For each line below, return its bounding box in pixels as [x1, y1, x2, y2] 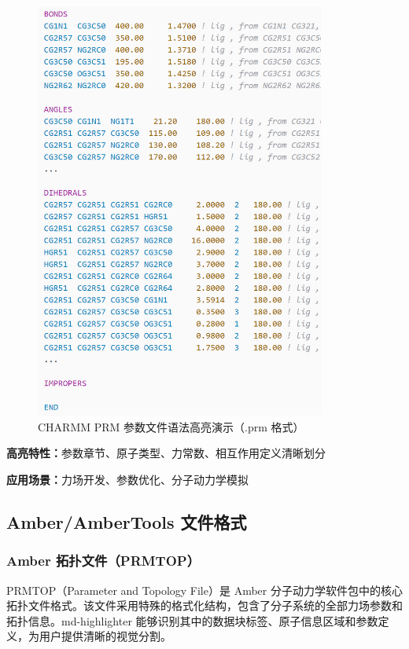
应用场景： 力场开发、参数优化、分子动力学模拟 [6, 471, 249, 488]
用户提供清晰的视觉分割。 [39, 628, 171, 644]
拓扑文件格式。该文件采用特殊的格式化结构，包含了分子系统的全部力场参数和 [6, 597, 403, 614]
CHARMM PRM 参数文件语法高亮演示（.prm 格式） [38, 418, 304, 434]
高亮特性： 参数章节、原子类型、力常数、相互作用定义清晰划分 [6, 445, 326, 461]
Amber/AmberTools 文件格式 [6, 510, 247, 533]
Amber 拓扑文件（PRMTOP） [6, 551, 201, 570]
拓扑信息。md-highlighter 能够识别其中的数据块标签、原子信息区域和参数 [6, 612, 378, 629]
